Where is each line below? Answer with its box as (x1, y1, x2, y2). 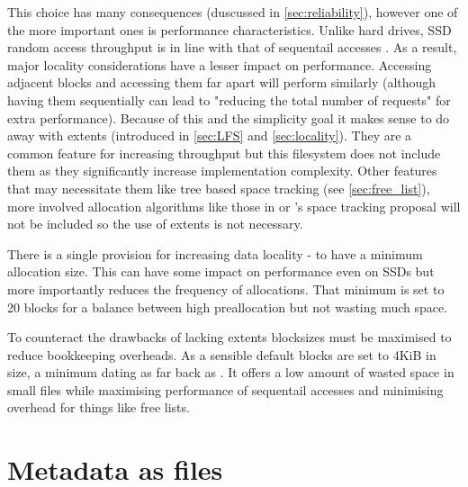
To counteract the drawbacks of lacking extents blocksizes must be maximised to (7, 328, 452, 347)
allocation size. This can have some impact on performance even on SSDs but (7, 262, 435, 281)
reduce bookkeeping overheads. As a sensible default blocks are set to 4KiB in (7, 345, 436, 364)
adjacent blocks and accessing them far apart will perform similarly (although (7, 73, 436, 92)
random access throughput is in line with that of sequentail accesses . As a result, (7, 38, 457, 57)
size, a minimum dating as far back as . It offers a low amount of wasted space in (7, 363, 454, 382)
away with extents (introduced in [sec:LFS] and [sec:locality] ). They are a (7, 126, 412, 145)
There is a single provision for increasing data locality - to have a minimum (7, 244, 423, 263)
